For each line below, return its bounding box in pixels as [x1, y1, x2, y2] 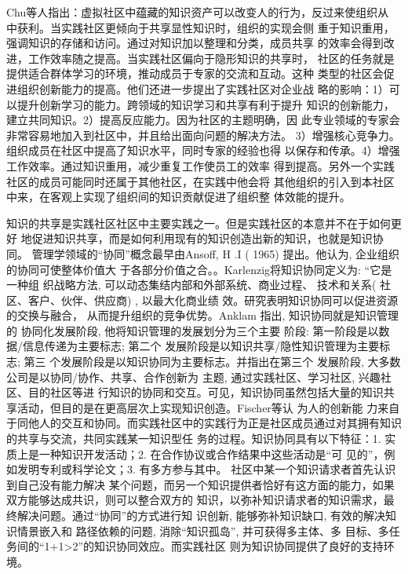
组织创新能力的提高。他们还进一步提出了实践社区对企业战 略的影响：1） [16, 80, 389, 97]
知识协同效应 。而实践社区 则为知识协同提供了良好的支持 [93, 538, 384, 554]
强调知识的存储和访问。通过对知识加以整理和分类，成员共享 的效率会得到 [6, 35, 384, 51]
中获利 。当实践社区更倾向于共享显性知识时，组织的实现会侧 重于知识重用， [6, 19, 395, 35]
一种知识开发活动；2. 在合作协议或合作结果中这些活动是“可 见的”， [38, 445, 384, 462]
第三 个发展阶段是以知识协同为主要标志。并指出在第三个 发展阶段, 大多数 [24, 353, 401, 370]
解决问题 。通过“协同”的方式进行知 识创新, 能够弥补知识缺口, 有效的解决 [16, 507, 385, 523]
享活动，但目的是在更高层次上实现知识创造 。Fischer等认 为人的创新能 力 [6, 399, 378, 415]
